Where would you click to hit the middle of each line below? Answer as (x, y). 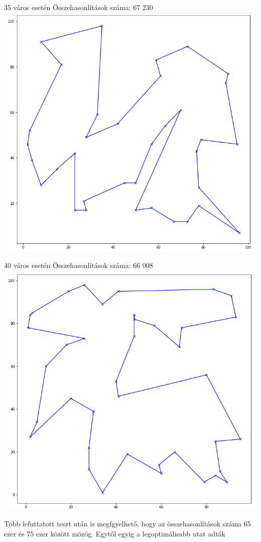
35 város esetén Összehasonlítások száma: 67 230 (79, 7)
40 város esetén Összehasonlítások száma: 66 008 (79, 265)
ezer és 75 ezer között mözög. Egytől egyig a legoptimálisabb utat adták (115, 533)
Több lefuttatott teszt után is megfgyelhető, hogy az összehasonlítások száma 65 (127, 524)
